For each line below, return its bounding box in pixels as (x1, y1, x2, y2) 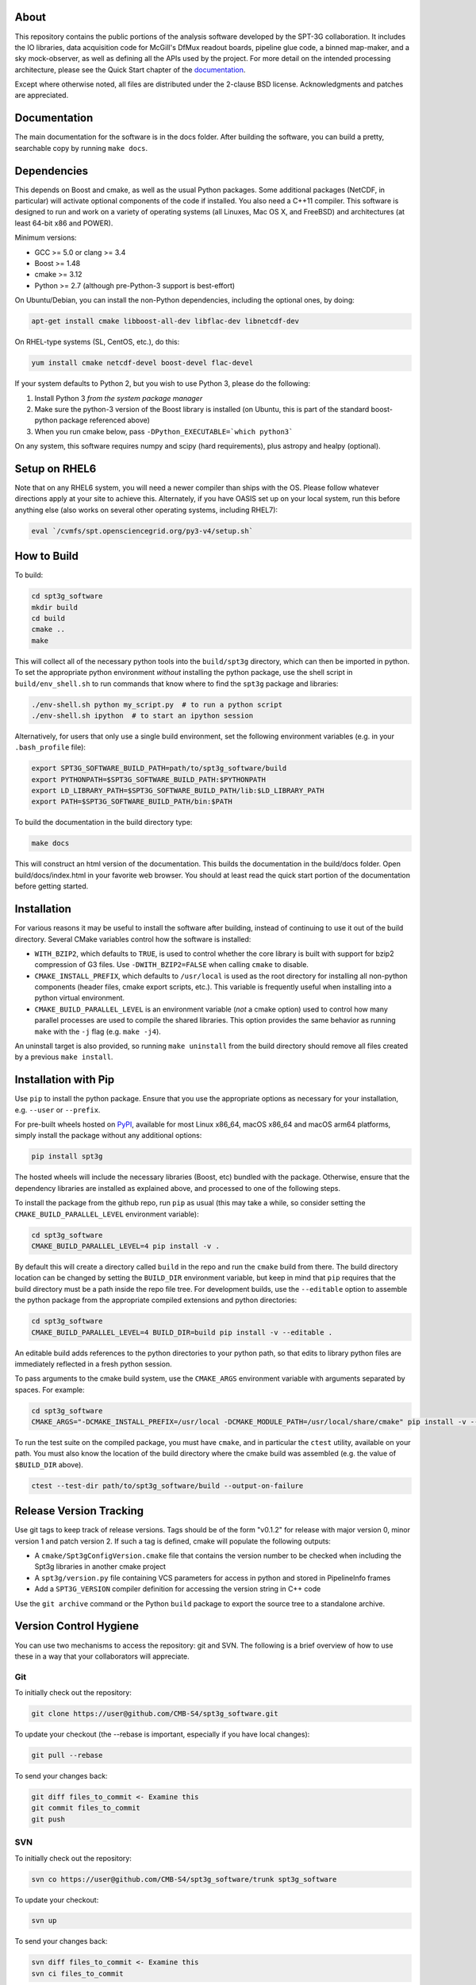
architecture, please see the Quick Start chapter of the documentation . (14, 64, 246, 75)
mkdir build (31, 603, 79, 611)
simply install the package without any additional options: (14, 1131, 202, 1140)
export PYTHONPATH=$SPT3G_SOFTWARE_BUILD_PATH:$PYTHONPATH (31, 775, 266, 784)
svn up (31, 1916, 57, 1925)
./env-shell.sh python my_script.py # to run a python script (31, 700, 283, 709)
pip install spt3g (31, 1152, 103, 1161)
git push (31, 1814, 66, 1824)
